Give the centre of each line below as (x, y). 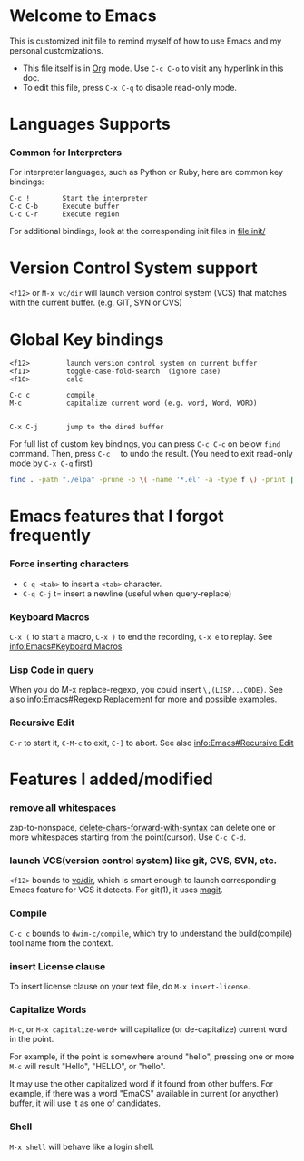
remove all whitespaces (63, 807)
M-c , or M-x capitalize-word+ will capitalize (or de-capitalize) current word (148, 1029)
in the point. (32, 1039)
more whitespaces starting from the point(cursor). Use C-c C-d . (128, 837)
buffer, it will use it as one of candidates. (85, 1103)
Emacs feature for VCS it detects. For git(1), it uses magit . (117, 890)
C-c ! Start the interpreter (78, 199)
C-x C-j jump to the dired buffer (87, 428)
